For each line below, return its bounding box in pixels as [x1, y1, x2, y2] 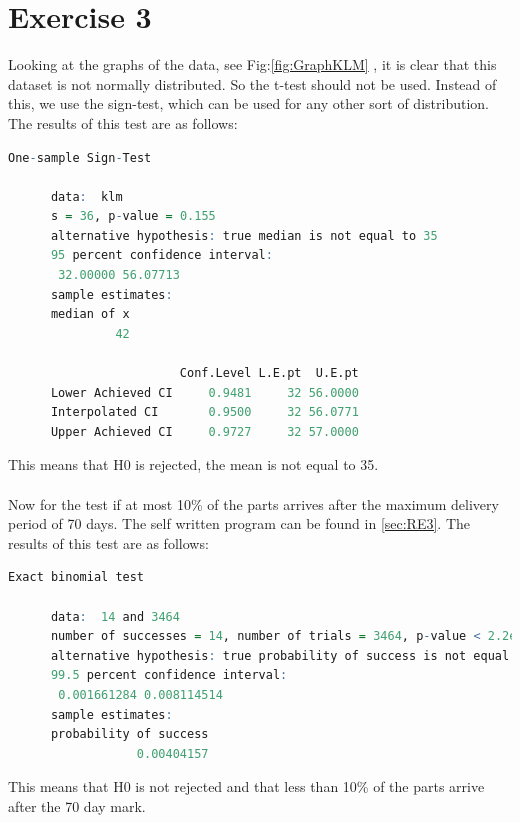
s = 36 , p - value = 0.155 [50, 209, 216, 224]
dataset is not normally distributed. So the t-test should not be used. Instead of [8, 73, 497, 94]
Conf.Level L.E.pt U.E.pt [179, 366, 359, 381]
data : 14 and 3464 [50, 609, 180, 624]
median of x [50, 307, 130, 322]
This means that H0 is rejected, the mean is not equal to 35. [8, 454, 379, 475]
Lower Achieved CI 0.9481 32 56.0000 [50, 385, 359, 400]
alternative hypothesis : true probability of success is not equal [50, 648, 510, 663]
